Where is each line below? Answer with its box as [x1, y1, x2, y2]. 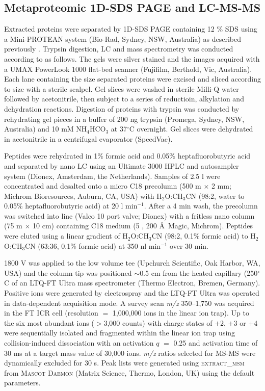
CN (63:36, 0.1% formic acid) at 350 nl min [25, 240, 161, 251]
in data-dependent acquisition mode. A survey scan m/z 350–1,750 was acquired [4, 297, 254, 308]
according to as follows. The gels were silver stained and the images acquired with [4, 53, 260, 64]
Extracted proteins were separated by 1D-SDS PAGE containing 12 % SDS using [4, 23, 257, 34]
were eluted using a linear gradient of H [4, 230, 128, 241]
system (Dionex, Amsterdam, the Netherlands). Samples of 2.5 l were [4, 170, 221, 181]
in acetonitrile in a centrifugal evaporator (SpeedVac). [4, 133, 173, 144]
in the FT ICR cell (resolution [4, 307, 98, 318]
